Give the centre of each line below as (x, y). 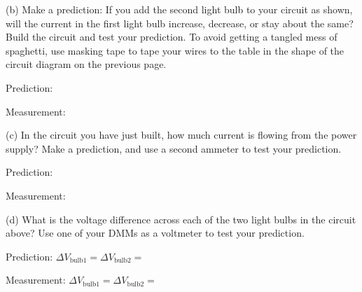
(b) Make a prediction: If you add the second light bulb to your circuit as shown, (179, 9)
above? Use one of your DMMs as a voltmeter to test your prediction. (155, 233)
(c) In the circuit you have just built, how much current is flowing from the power (181, 135)
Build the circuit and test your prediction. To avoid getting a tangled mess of (172, 37)
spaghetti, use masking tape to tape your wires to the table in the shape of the (175, 50)
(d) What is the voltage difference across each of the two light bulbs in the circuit (181, 219)
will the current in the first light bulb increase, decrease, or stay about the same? (180, 23)
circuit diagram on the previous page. (86, 64)
